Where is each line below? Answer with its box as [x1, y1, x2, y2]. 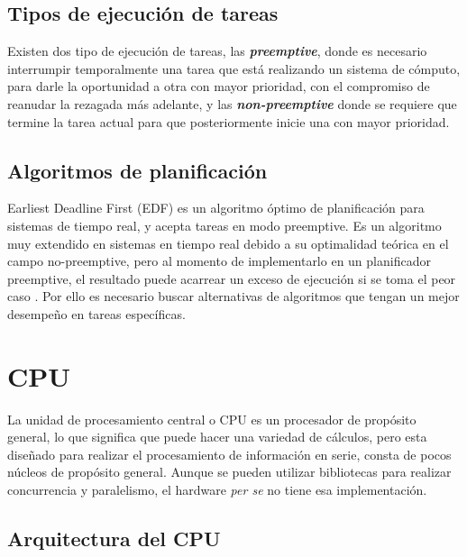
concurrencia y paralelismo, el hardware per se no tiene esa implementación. [7, 480, 427, 499]
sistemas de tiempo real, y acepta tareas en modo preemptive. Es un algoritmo [7, 215, 442, 234]
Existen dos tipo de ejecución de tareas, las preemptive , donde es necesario [7, 41, 427, 60]
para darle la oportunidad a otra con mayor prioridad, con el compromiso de [7, 77, 430, 96]
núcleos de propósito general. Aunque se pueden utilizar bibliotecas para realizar [7, 462, 452, 481]
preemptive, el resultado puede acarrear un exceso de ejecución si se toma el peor [7, 269, 456, 288]
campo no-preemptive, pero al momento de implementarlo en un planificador [7, 251, 431, 270]
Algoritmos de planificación [7, 156, 268, 184]
